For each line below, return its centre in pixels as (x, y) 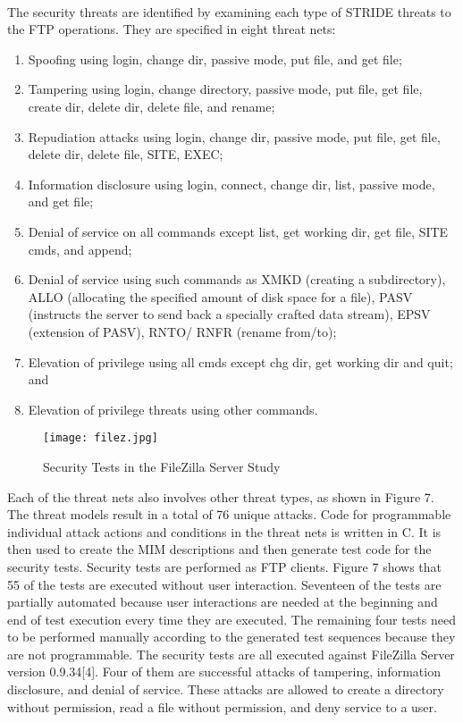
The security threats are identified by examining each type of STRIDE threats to (229, 11)
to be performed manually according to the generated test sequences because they (231, 637)
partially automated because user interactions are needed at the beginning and (223, 602)
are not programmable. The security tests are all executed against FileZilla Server (231, 654)
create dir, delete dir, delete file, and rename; (152, 106)
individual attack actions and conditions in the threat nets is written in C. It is (224, 531)
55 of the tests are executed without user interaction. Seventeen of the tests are (224, 584)
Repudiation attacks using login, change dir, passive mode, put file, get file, (234, 136)
